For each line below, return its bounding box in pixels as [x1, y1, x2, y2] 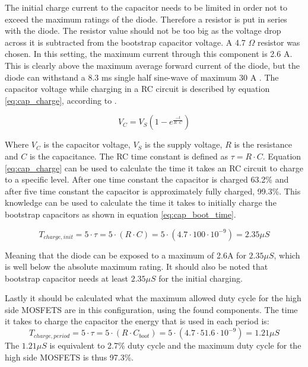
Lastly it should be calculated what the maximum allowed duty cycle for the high [5, 292, 301, 304]
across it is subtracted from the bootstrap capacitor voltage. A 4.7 [5, 36, 246, 48]
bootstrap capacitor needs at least [5, 272, 128, 284]
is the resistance [234, 138, 292, 151]
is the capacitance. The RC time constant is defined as [29, 149, 228, 162]
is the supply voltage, [145, 138, 223, 151]
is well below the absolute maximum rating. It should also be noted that [5, 260, 268, 273]
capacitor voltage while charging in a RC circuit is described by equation [5, 82, 270, 95]
